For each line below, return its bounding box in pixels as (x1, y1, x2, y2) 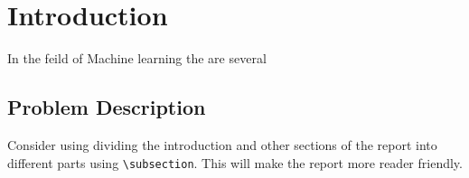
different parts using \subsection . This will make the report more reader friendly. (7, 153, 463, 172)
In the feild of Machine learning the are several (7, 49, 267, 68)
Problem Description (7, 93, 206, 121)
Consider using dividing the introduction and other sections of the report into (7, 135, 437, 154)
